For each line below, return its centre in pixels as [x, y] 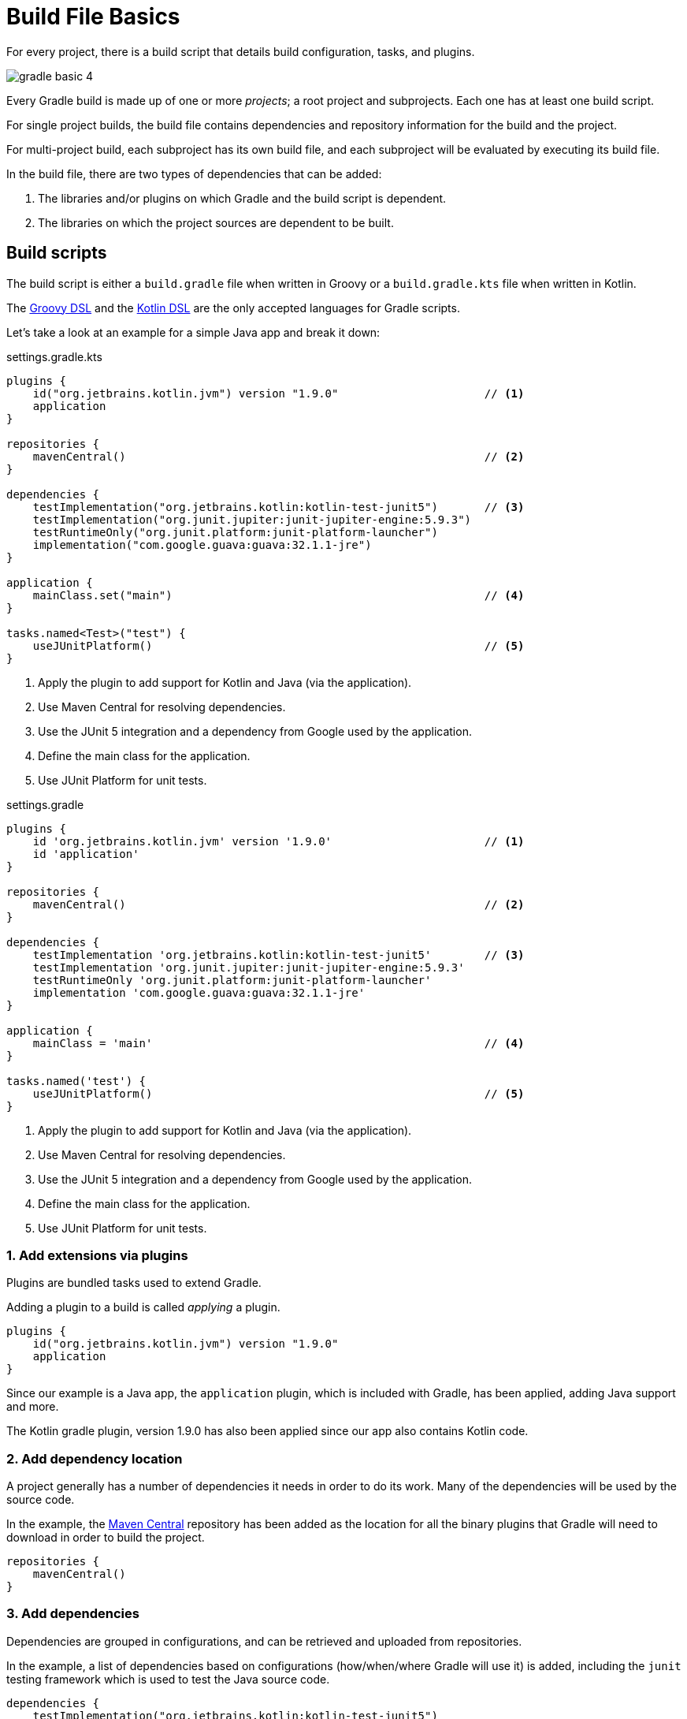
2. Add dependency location [95, 1458]
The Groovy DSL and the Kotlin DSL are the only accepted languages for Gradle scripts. [233, 308]
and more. [33, 1407]
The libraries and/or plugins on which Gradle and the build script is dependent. [242, 198]
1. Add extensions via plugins [97, 1255]
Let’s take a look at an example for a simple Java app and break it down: [193, 332]
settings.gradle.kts [54, 356]
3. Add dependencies [73, 1614]
